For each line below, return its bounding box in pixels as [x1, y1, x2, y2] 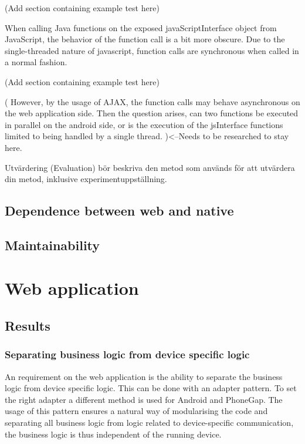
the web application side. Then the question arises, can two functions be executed [5, 107, 299, 119]
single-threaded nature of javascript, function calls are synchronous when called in [5, 44, 299, 56]
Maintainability [5, 236, 100, 254]
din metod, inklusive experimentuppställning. [5, 173, 167, 185]
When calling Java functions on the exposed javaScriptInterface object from [5, 21, 277, 33]
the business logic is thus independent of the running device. [5, 428, 222, 440]
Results [5, 317, 50, 335]
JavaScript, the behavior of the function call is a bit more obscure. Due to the [5, 33, 285, 45]
